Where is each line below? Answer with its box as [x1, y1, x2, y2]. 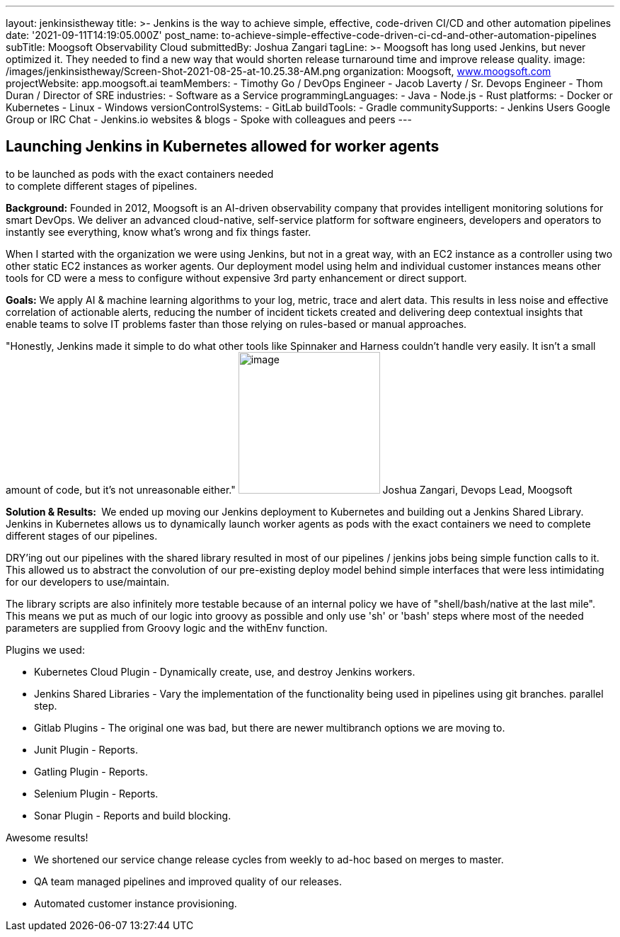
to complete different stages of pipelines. [6, 179, 197, 192]
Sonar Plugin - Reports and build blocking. [34, 809, 231, 822]
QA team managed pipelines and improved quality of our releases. [34, 875, 342, 887]
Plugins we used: [6, 643, 85, 656]
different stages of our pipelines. [6, 529, 158, 542]
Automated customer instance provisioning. [34, 897, 237, 909]
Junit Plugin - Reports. [34, 743, 138, 756]
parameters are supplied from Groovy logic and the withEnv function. [6, 621, 328, 634]
